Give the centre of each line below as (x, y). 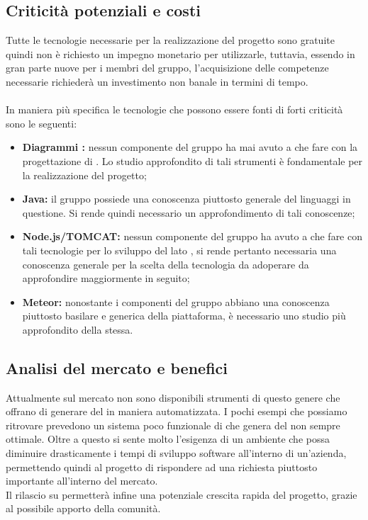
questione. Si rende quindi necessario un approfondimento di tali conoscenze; (189, 212)
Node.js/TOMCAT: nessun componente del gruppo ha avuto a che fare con (192, 236)
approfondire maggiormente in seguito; (106, 278)
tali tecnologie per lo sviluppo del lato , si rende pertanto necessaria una (179, 250)
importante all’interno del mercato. (82, 481)
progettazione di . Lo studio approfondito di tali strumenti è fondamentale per (193, 160)
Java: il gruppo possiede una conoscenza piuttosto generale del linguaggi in (186, 199)
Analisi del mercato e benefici (117, 367)
